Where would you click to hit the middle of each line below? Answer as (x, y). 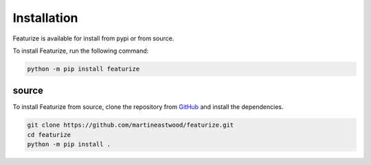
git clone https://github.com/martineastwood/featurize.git (131, 125)
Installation (45, 18)
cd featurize (49, 135)
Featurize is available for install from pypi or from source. (93, 38)
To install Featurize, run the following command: (81, 51)
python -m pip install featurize (83, 69)
